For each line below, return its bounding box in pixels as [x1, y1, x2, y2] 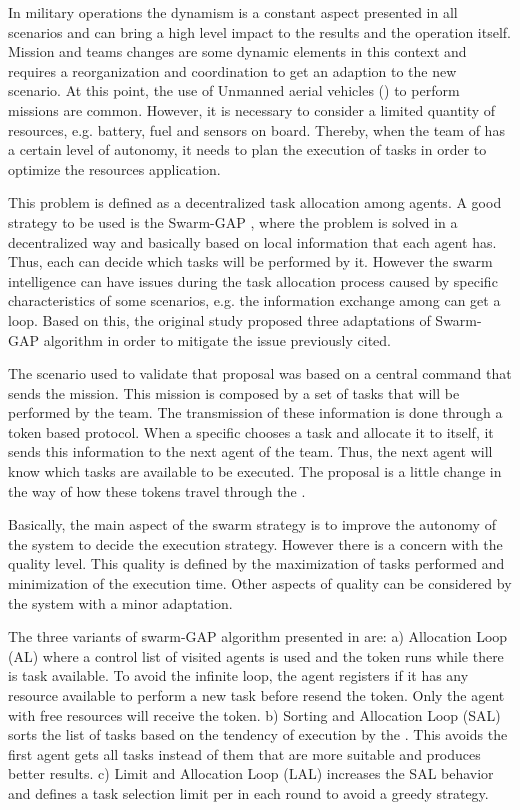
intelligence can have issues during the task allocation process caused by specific [8, 270, 498, 291]
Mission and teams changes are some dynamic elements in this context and [8, 41, 467, 62]
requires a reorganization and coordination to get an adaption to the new [8, 60, 457, 81]
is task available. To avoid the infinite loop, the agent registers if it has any [8, 665, 469, 686]
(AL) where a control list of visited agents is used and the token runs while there [8, 645, 504, 666]
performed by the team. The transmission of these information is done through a [8, 402, 503, 423]
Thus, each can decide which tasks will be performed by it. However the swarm [8, 251, 493, 272]
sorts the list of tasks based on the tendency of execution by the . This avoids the [8, 724, 508, 745]
